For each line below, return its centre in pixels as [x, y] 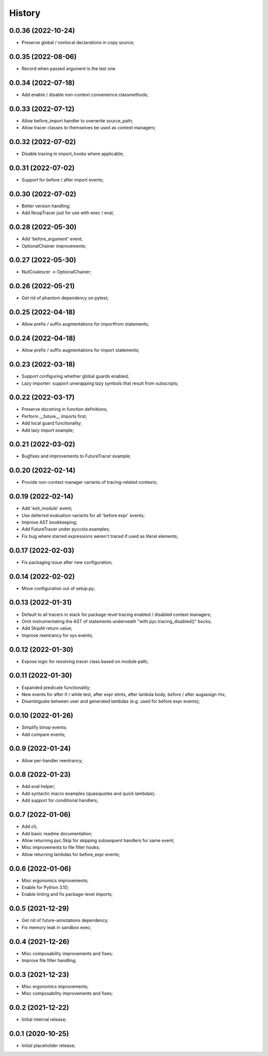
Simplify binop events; [44, 727]
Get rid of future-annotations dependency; [65, 920]
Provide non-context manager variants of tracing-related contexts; [90, 482]
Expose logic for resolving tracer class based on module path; [85, 661]
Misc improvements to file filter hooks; [61, 847]
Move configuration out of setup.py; [58, 588]
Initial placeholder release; [49, 1046]
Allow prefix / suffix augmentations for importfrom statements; [85, 324]
